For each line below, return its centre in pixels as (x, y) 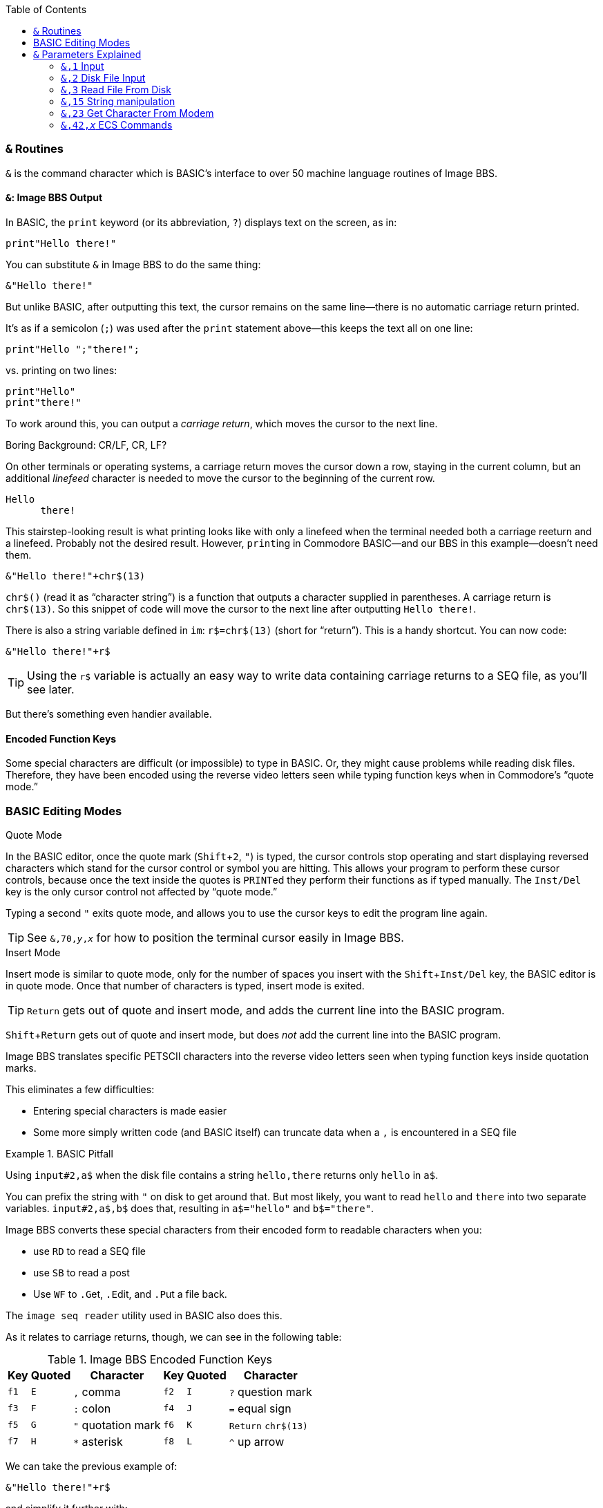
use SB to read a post (82, 1272)
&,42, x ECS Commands (117, 125)
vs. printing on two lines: (61, 370)
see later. (51, 689)
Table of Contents (46, 9)
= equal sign (260, 1408)
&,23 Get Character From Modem (137, 113)
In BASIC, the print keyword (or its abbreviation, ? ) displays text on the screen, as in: (201, 222)
